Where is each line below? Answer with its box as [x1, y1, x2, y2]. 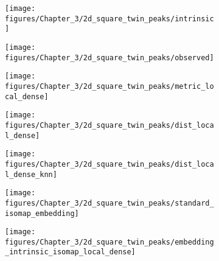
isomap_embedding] [5, 209, 79, 218]
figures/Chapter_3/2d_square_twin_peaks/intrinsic [5, 14, 214, 23]
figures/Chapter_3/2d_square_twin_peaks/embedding [5, 237, 214, 246]
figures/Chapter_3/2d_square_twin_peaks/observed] [5, 53, 214, 62]
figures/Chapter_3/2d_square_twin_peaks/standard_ [5, 198, 214, 207]
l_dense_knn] [5, 170, 57, 179]
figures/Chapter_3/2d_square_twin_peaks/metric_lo [5, 82, 214, 91]
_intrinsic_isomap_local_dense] [5, 248, 136, 257]
